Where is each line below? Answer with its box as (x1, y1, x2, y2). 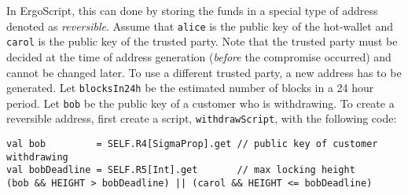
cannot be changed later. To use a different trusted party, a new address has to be (6, 64, 402, 80)
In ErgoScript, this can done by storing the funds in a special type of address (6, 2, 378, 18)
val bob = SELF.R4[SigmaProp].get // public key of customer (6, 138, 378, 150)
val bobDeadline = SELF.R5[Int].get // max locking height (6, 164, 355, 176)
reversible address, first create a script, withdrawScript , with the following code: (6, 110, 397, 127)
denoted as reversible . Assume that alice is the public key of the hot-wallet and (6, 17, 394, 34)
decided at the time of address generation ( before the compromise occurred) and (6, 48, 391, 64)
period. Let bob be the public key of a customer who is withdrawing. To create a (6, 94, 395, 111)
